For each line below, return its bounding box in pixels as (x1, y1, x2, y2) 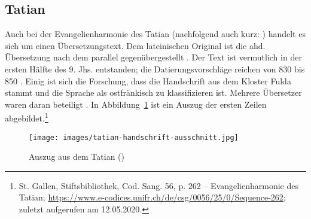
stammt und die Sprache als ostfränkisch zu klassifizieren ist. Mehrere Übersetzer (5, 86, 302, 99)
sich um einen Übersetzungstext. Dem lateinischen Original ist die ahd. (5, 39, 266, 51)
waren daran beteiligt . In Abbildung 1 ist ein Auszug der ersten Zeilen (5, 98, 267, 110)
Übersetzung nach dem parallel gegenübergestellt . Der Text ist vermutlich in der (5, 51, 302, 63)
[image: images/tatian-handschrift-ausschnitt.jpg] (29, 133, 239, 142)
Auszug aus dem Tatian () (29, 150, 124, 163)
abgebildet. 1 (5, 110, 48, 124)
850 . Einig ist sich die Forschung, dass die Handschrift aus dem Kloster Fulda (5, 74, 291, 87)
